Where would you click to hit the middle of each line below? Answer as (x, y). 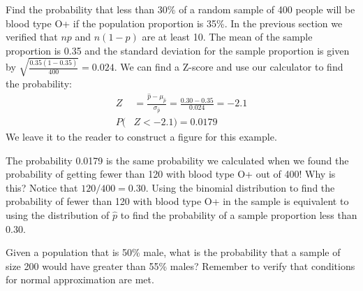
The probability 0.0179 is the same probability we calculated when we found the (177, 160)
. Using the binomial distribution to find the (240, 187)
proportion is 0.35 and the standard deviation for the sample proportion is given (178, 50)
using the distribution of (58, 214)
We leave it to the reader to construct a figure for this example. (141, 136)
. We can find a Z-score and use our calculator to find (229, 67)
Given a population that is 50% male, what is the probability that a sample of (173, 252)
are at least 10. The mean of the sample (227, 37)
